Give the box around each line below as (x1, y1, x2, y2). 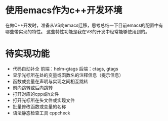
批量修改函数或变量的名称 (12, 103, 66, 109)
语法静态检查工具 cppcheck (12, 109, 70, 116)
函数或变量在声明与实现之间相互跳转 (12, 78, 89, 84)
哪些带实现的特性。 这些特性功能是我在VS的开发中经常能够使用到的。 (5, 28, 150, 34)
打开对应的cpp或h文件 (12, 91, 59, 97)
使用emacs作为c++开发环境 (5, 5, 122, 16)
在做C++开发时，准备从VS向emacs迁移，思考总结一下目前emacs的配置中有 (5, 22, 163, 28)
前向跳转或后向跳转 (12, 84, 53, 91)
